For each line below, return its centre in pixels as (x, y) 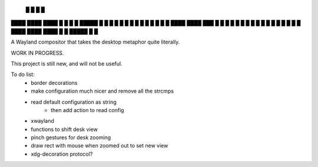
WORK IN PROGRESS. (37, 53)
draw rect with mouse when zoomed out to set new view (100, 146)
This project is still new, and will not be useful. (67, 63)
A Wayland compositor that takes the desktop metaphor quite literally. (95, 42)
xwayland (42, 121)
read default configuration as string (74, 102)
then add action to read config (87, 110)
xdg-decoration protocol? (62, 154)
